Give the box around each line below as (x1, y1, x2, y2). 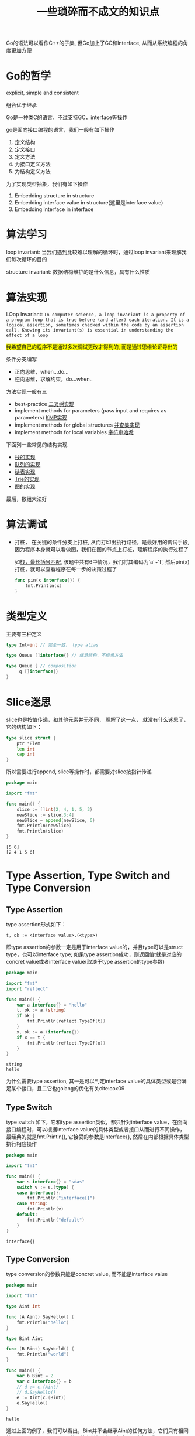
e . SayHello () (16, 1400, 48, 1406)
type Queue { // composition (6, 663, 77, 669)
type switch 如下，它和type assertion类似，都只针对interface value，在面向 (6, 1118, 188, 1125)
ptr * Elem (16, 741, 41, 746)
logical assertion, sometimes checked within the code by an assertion (6, 322, 184, 328)
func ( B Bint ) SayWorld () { (6, 1346, 75, 1352)
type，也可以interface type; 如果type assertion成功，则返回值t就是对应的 (6, 951, 182, 958)
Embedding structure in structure (14, 192, 95, 199)
